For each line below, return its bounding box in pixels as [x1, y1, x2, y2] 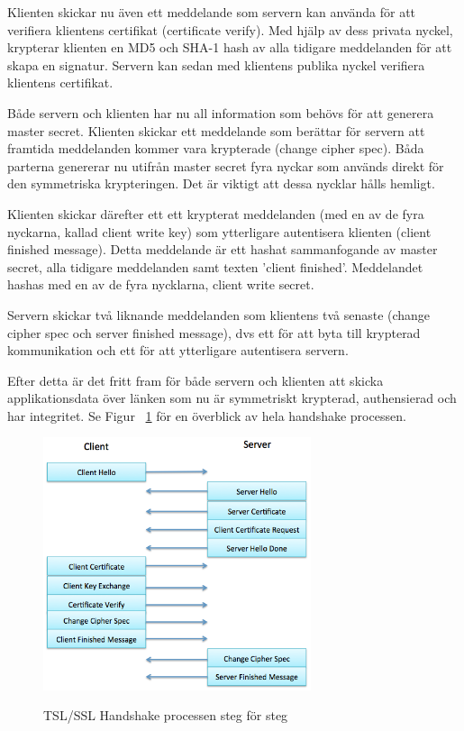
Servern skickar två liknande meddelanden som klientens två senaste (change [7, 305, 431, 324]
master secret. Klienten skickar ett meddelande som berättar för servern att [7, 121, 425, 140]
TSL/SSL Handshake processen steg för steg [43, 706, 288, 725]
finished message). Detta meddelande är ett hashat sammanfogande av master [7, 240, 438, 259]
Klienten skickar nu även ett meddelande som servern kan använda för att [7, 3, 416, 21]
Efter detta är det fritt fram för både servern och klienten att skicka [7, 370, 384, 389]
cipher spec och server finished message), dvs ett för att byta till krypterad [7, 323, 421, 342]
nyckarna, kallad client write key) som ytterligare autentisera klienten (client [7, 222, 432, 241]
